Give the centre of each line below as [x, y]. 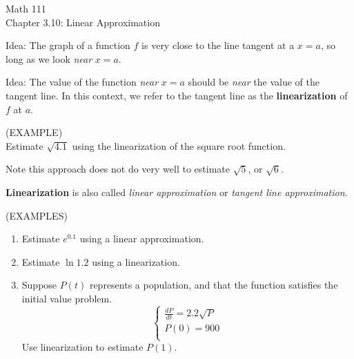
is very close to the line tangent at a [218, 45]
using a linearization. [136, 261]
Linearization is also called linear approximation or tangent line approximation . [177, 192]
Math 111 [26, 8]
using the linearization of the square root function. [179, 145]
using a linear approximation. [142, 239]
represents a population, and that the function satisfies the [214, 285]
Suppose [39, 285]
